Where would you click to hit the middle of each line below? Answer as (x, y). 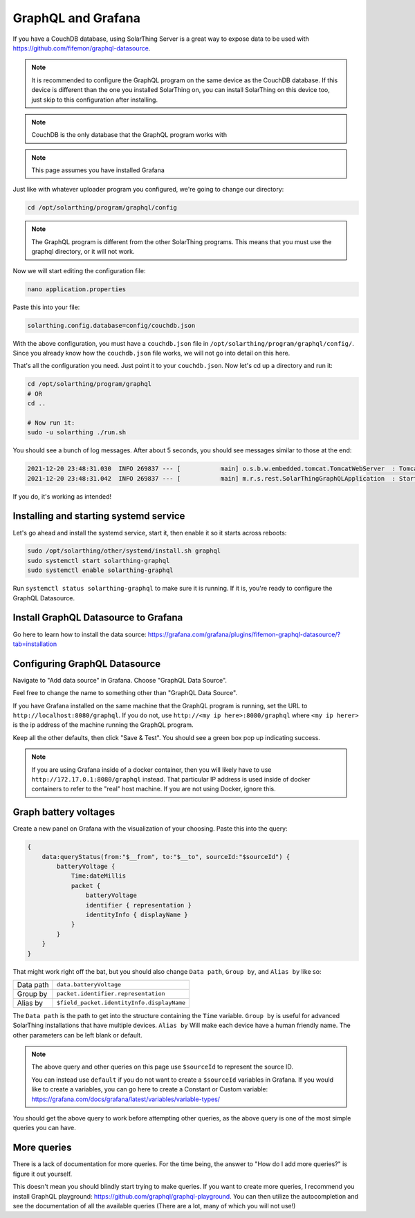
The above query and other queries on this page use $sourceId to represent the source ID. (163, 1067)
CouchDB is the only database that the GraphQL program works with (129, 135)
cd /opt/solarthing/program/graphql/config (102, 208)
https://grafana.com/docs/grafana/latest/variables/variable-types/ (126, 1099)
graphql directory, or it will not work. (83, 252)
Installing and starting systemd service (99, 516)
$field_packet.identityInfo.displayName (121, 1003)
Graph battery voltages (64, 812)
